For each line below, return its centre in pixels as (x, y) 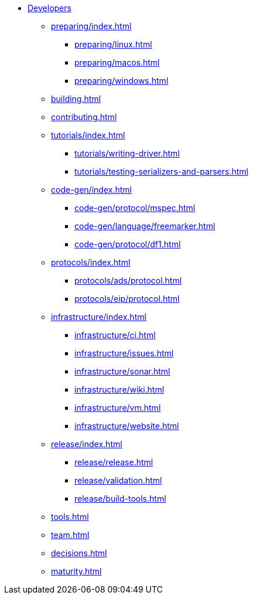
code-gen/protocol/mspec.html (135, 208)
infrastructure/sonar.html (122, 371)
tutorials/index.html (88, 135)
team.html (70, 535)
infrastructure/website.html (127, 426)
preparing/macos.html (117, 62)
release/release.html (114, 462)
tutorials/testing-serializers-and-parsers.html (161, 171)
